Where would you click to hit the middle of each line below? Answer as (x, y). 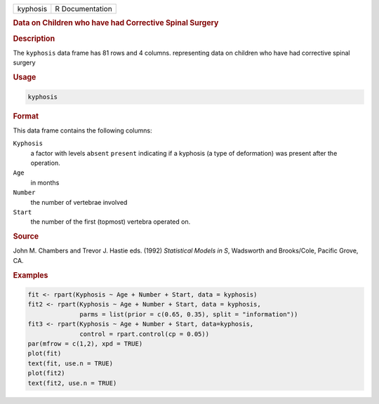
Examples (31, 275)
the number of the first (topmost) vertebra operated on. (111, 222)
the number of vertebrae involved (79, 202)
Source (26, 236)
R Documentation (84, 9)
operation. (45, 163)
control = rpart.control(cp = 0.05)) (145, 334)
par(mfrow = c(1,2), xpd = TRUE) (85, 343)
